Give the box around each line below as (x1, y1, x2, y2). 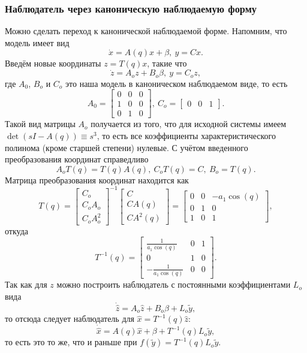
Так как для (5, 278, 47, 291)
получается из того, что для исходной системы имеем (91, 117, 287, 130)
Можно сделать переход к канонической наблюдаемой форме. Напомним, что (5, 25, 287, 37)
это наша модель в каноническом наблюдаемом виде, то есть (65, 77, 288, 89)
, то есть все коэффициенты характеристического (97, 129, 276, 141)
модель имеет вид (5, 36, 70, 49)
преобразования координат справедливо (5, 153, 149, 165)
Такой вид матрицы (5, 117, 76, 130)
